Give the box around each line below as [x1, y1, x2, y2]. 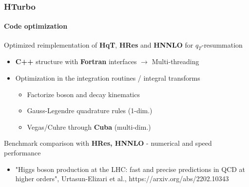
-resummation [201, 39, 243, 50]
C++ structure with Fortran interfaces [15, 56, 137, 67]
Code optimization [4, 21, 68, 31]
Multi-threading [152, 56, 199, 67]
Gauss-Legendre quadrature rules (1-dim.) [27, 105, 153, 116]
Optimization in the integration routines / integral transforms [15, 73, 200, 83]
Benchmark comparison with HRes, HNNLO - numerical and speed [4, 138, 212, 148]
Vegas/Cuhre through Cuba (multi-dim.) [27, 121, 151, 132]
